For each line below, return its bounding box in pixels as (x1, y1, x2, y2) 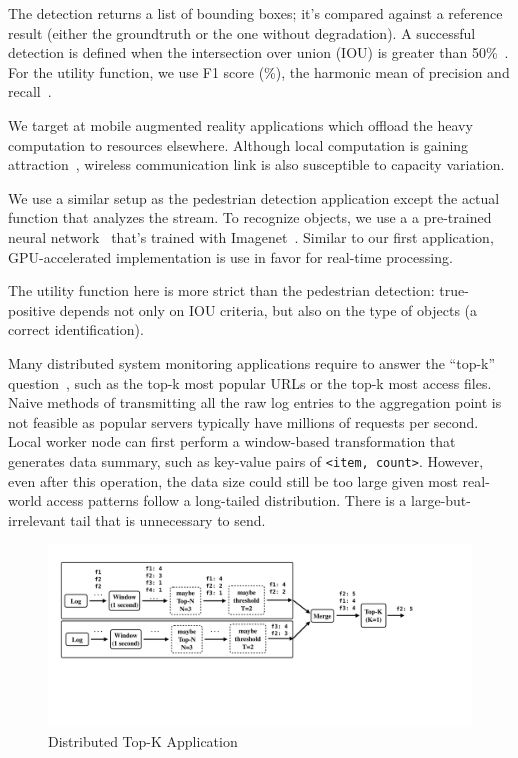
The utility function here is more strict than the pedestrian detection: (8, 280, 435, 301)
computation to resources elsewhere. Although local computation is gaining (8, 134, 469, 155)
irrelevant (8, 509, 66, 530)
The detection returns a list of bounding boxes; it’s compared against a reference (8, 3, 503, 23)
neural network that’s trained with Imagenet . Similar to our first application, (8, 226, 494, 247)
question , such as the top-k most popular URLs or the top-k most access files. (8, 372, 492, 393)
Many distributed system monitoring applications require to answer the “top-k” (8, 352, 496, 373)
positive (8, 299, 56, 320)
